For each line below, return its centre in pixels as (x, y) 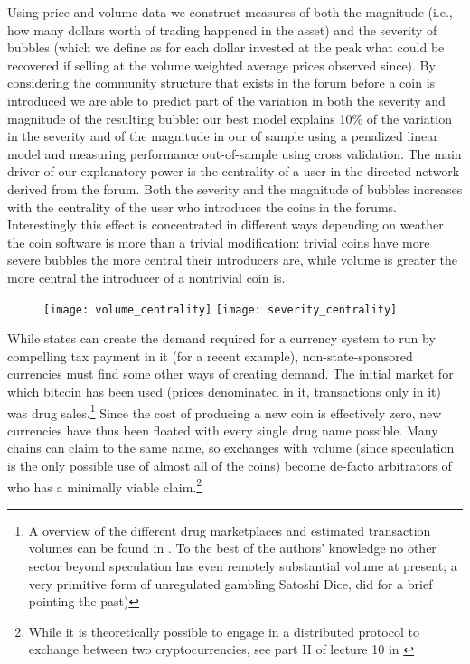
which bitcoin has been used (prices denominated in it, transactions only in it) (224, 391)
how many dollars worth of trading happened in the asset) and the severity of (222, 29)
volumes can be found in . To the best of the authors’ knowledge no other (232, 548)
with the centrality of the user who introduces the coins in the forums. (202, 206)
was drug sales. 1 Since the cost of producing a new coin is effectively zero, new (225, 411)
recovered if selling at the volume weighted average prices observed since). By (221, 65)
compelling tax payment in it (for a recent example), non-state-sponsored (210, 355)
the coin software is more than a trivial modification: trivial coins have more (219, 242)
